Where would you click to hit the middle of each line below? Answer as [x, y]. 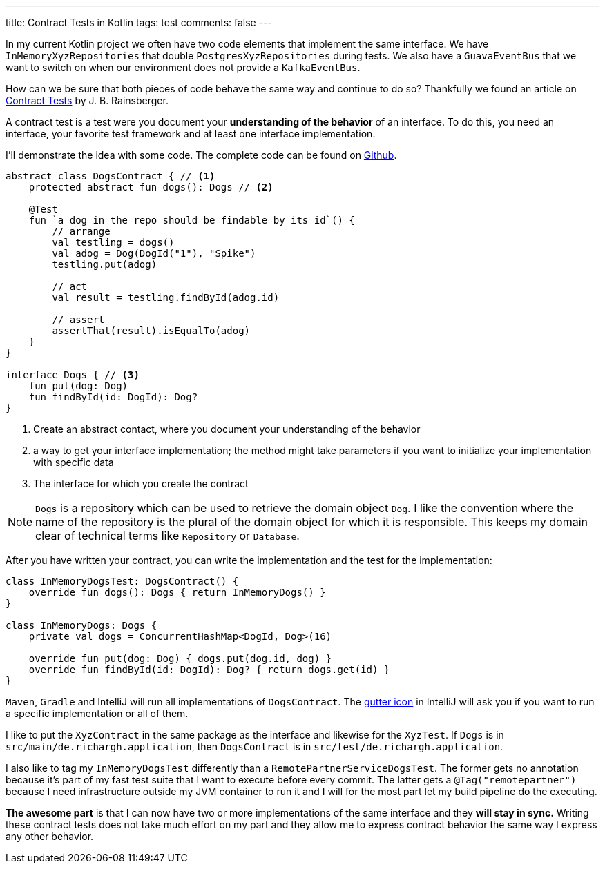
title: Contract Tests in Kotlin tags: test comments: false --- [139, 22]
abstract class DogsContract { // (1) [111, 176]
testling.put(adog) [105, 264]
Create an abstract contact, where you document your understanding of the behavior [227, 429]
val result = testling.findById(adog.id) [166, 297]
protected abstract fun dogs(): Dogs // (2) [151, 187]
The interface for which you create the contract [141, 484]
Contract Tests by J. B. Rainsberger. [87, 100]
